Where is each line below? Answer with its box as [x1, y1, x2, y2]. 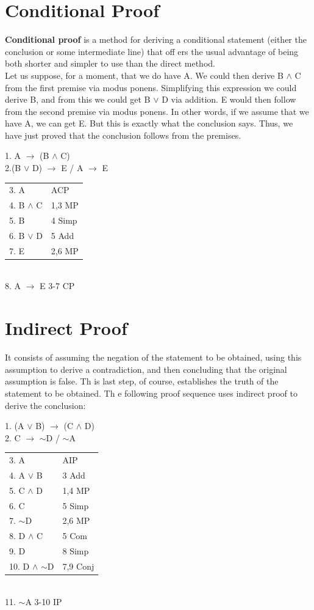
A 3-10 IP [25, 595, 62, 608]
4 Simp [51, 214, 77, 227]
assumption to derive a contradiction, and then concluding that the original [5, 362, 287, 375]
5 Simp [62, 499, 89, 512]
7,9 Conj [62, 560, 95, 572]
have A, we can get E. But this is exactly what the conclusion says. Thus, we [5, 117, 293, 130]
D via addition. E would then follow [162, 93, 296, 106]
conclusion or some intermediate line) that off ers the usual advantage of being [5, 45, 299, 57]
